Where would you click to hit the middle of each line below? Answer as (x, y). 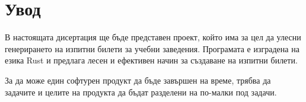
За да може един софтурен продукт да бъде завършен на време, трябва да (138, 80)
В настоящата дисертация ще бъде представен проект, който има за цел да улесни (153, 37)
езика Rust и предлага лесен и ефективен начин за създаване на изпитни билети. (151, 60)
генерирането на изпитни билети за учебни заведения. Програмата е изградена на (152, 48)
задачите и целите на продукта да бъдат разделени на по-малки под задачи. (141, 92)
